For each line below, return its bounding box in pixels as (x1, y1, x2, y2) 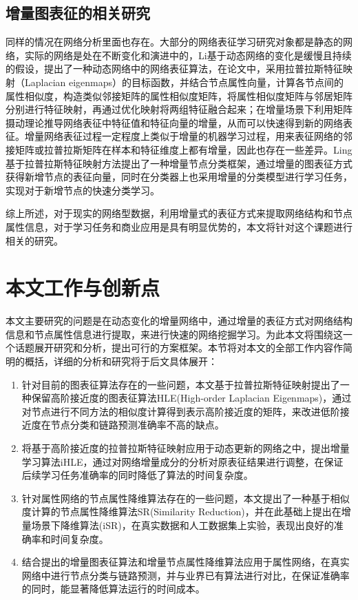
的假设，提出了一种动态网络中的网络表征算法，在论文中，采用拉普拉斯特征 (6, 61, 343, 76)
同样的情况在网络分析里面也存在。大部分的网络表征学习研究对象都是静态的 (6, 34, 343, 49)
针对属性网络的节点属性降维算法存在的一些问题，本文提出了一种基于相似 (21, 490, 350, 505)
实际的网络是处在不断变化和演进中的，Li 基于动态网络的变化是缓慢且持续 (24, 48, 352, 62)
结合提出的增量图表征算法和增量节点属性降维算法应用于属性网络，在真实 (21, 555, 350, 569)
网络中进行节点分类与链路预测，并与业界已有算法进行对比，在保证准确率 (21, 568, 350, 582)
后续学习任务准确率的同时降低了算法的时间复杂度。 (21, 468, 253, 482)
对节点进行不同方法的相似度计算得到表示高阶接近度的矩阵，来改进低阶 (21, 404, 340, 418)
